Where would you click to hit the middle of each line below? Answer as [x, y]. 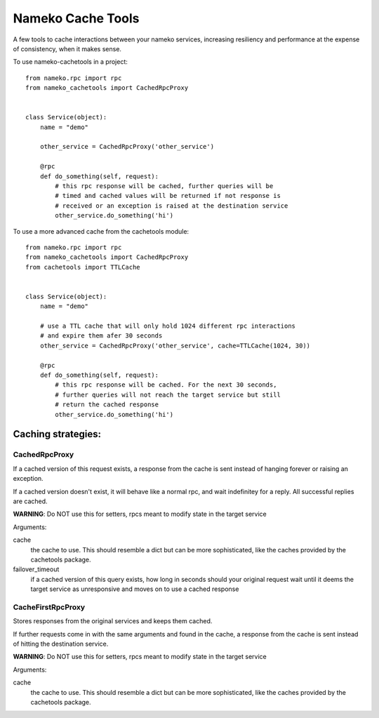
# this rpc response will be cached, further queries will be [164, 186]
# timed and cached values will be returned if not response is [168, 196]
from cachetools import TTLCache [83, 267]
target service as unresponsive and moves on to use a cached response [135, 589]
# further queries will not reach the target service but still [168, 394]
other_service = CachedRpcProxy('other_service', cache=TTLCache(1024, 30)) [175, 345]
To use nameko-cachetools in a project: [70, 62]
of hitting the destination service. [61, 644]
